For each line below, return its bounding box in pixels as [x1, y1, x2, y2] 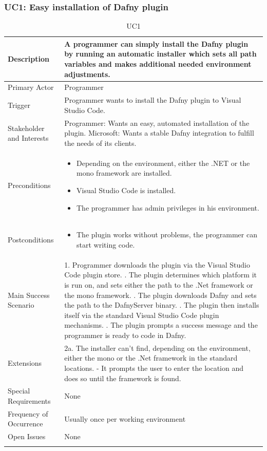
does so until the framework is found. [64, 372, 181, 383]
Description [8, 53, 50, 64]
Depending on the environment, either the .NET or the [77, 157, 250, 168]
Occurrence [8, 418, 43, 429]
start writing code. [77, 239, 135, 250]
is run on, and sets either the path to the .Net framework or [64, 279, 253, 290]
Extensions [8, 358, 42, 368]
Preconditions [8, 180, 51, 191]
